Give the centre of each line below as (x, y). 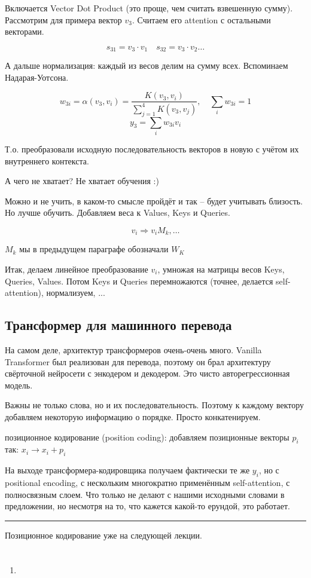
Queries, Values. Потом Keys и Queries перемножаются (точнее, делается (139, 281)
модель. (19, 385)
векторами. (25, 31)
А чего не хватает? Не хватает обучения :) (82, 181)
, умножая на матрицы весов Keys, (221, 269)
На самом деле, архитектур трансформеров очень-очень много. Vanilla (133, 349)
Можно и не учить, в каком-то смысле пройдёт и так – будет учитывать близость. (154, 201)
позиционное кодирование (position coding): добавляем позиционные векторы (147, 437)
